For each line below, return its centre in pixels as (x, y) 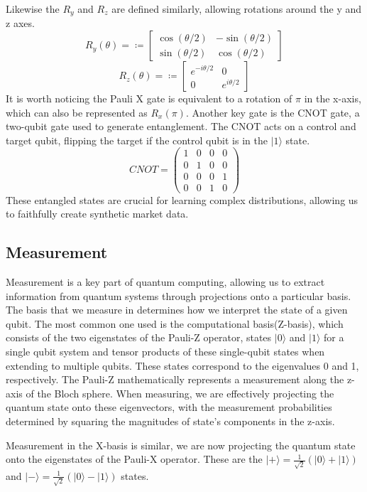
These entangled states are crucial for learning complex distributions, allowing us (182, 199)
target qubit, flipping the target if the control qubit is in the (137, 140)
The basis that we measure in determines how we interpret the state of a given (177, 310)
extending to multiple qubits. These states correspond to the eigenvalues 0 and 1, (182, 365)
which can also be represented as (77, 112)
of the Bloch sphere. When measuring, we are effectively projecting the (180, 393)
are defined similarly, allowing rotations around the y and (237, 9)
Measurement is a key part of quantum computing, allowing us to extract (165, 282)
